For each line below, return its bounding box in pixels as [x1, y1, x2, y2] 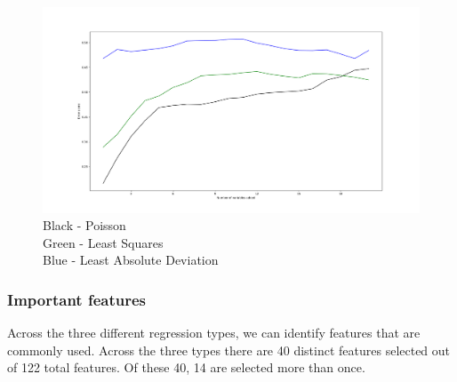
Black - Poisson [43, 216, 126, 235]
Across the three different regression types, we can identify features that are [7, 323, 421, 342]
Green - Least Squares [43, 233, 164, 251]
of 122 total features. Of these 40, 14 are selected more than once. [7, 358, 365, 377]
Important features [7, 288, 146, 310]
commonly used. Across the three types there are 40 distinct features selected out [7, 340, 451, 359]
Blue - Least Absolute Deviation [43, 251, 219, 269]
